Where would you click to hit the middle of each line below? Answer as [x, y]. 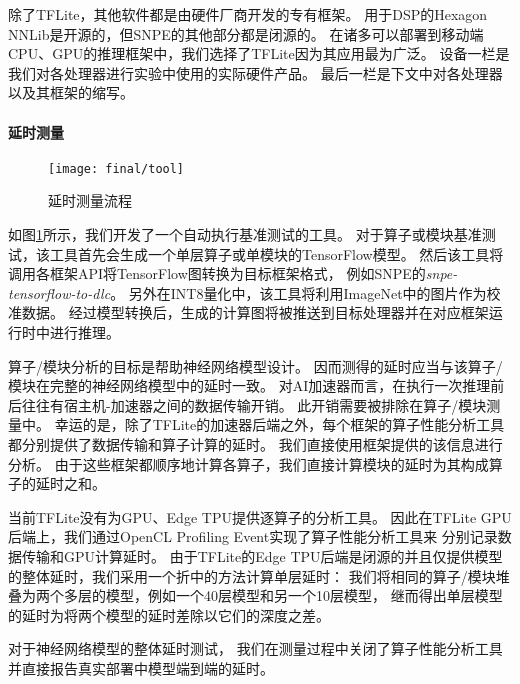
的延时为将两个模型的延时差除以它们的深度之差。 [169, 614]
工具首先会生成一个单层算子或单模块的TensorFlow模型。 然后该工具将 [276, 253]
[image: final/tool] [116, 168]
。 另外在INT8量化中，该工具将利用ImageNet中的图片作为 [298, 292]
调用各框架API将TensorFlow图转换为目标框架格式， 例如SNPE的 [217, 273]
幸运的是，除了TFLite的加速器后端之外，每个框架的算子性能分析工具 [279, 424]
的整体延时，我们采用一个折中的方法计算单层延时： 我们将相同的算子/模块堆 [259, 575]
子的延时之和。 [57, 483]
